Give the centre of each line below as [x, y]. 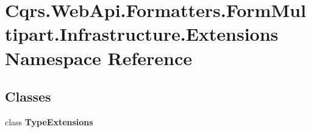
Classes [28, 96]
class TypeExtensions [49, 121]
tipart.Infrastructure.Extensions [142, 34]
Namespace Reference [98, 57]
